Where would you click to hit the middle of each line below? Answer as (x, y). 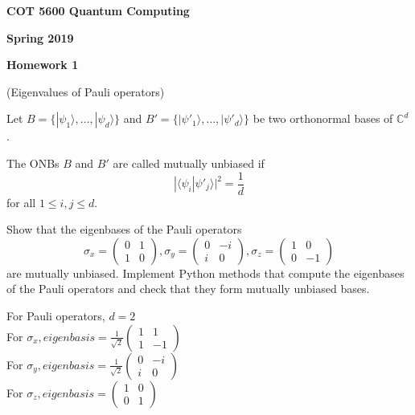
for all (21, 202)
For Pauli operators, (56, 315)
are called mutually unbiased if (189, 163)
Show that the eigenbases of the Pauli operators (124, 229)
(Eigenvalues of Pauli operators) (86, 91)
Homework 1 (43, 65)
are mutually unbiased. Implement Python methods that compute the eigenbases (205, 273)
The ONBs (33, 163)
